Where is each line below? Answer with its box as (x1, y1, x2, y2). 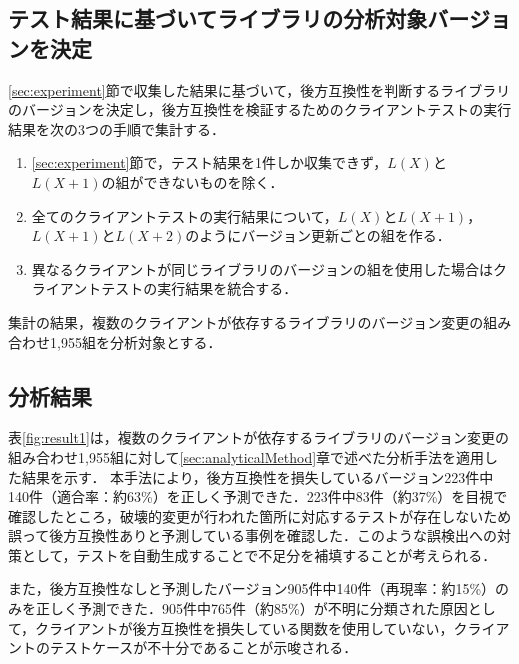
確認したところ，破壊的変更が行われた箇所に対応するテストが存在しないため (8, 505, 512, 526)
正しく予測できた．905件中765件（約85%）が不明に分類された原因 (35, 598, 468, 619)
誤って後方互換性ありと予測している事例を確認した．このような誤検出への (8, 525, 497, 546)
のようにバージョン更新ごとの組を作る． (185, 225, 451, 246)
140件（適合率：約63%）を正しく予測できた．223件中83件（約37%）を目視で (8, 486, 508, 507)
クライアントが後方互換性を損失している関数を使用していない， (35, 617, 454, 638)
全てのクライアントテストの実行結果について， (31, 205, 338, 226)
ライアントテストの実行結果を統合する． (31, 278, 298, 299)
